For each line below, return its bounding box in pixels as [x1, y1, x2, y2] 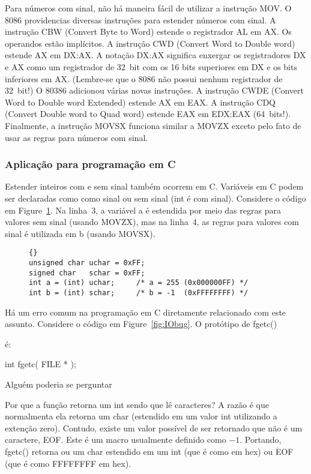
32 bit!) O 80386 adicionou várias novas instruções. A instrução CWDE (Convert [5, 84, 304, 97]
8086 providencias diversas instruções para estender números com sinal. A [5, 13, 276, 26]
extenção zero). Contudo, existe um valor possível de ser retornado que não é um [5, 421, 303, 434]
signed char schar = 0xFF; [29, 268, 145, 277]
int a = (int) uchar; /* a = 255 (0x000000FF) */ [29, 278, 249, 287]
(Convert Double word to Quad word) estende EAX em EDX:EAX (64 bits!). [5, 107, 291, 120]
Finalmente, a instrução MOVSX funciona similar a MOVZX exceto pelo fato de [5, 119, 301, 131]
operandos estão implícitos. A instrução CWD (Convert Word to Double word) [5, 37, 295, 49]
